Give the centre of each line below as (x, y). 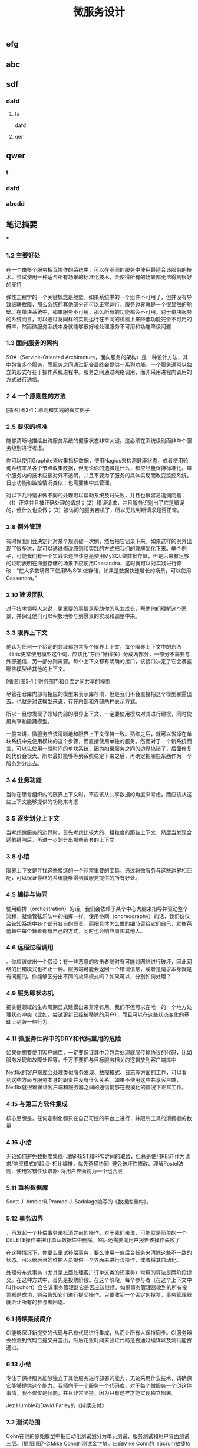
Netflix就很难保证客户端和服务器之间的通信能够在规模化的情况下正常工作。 (97, 1087)
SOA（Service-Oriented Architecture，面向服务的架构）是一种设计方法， (95, 357)
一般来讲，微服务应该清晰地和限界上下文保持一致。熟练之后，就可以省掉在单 (99, 734)
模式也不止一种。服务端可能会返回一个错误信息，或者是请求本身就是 (109, 969)
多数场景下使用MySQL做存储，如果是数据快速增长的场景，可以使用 (110, 570)
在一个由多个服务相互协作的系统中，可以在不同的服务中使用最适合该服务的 (96, 269)
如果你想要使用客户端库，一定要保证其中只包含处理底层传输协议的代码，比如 (99, 1053)
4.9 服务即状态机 (30, 993)
